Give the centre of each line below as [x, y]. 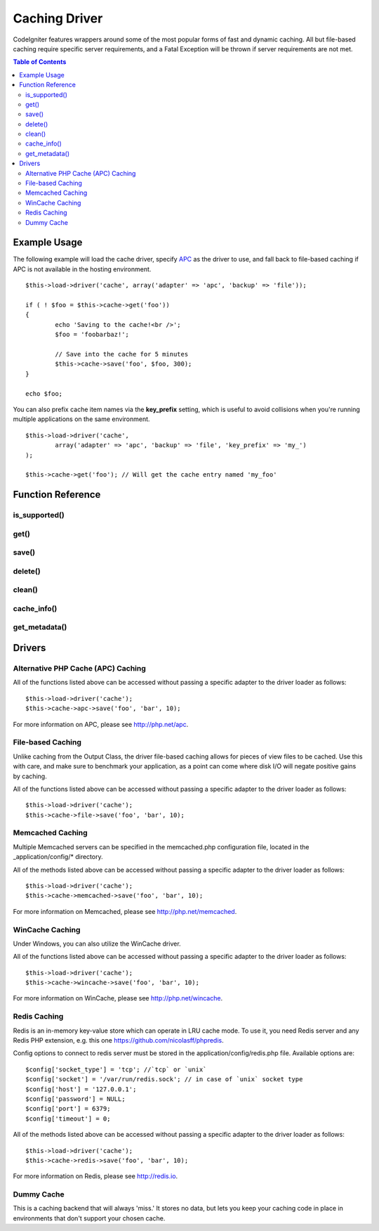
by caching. [30, 776]
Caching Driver [58, 18]
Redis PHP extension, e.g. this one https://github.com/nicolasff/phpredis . [118, 1040]
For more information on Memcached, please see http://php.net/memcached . [125, 911]
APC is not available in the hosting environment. [82, 269]
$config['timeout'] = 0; [68, 1119]
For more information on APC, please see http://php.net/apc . [101, 724]
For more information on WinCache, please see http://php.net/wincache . [118, 998]
